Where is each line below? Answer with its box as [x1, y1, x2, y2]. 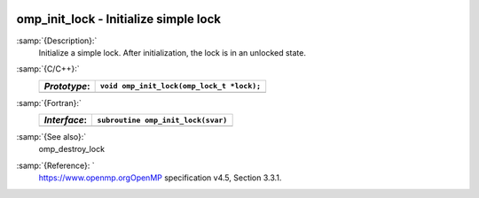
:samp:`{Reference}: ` [16, 160, 95, 171]
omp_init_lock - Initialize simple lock [16, 11, 222, 27]
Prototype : [43, 80, 90, 92]
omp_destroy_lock [38, 144, 106, 155]
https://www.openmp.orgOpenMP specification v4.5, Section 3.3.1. [38, 172, 282, 183]
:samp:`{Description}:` [16, 35, 98, 46]
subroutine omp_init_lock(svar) [97, 115, 228, 125]
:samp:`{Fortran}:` [16, 97, 82, 108]
